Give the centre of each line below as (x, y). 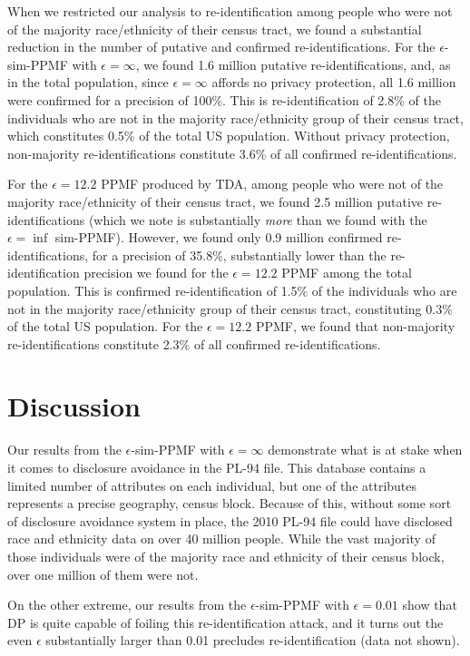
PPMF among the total (347, 273)
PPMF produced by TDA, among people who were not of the (272, 184)
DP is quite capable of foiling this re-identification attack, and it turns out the (225, 622)
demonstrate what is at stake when (365, 450)
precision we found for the (156, 273)
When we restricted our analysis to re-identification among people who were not (230, 11)
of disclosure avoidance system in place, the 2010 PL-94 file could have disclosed (230, 520)
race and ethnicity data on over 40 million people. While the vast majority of (221, 539)
